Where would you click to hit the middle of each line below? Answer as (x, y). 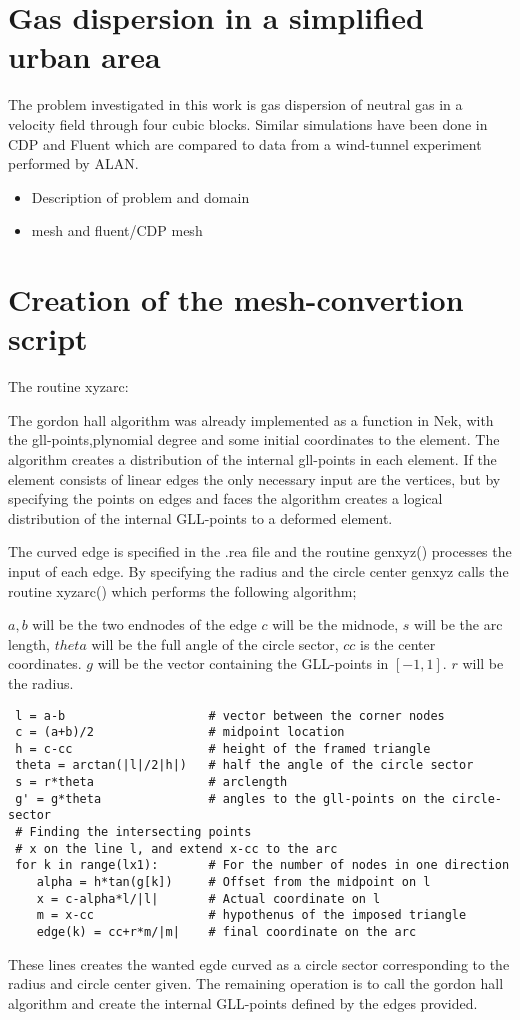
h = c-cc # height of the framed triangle (223, 748)
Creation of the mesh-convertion (236, 299)
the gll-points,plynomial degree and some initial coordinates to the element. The (254, 439)
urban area (84, 56)
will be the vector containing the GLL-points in (243, 663)
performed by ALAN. (73, 163)
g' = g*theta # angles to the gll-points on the (230, 798)
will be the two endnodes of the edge (144, 624)
